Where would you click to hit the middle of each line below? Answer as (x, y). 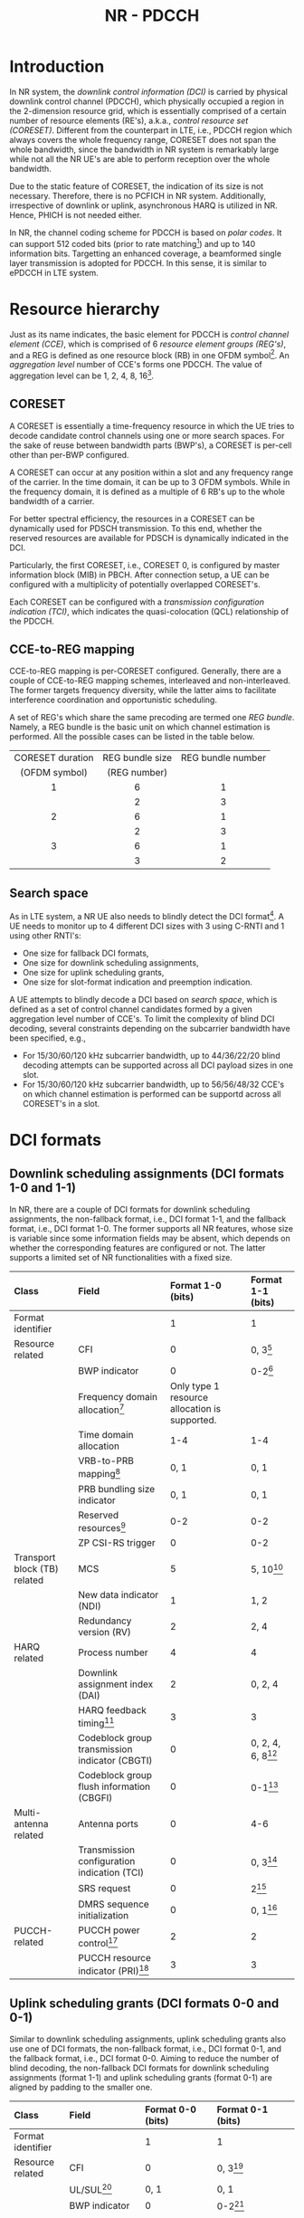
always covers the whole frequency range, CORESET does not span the (143, 139)
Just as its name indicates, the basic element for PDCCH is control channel (149, 334)
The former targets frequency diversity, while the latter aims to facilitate (143, 690)
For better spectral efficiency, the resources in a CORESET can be (132, 519)
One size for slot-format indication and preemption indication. (138, 982)
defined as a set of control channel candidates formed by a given (131, 1009)
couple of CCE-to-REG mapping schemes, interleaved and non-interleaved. (150, 681)
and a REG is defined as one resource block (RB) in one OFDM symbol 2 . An (149, 354)
